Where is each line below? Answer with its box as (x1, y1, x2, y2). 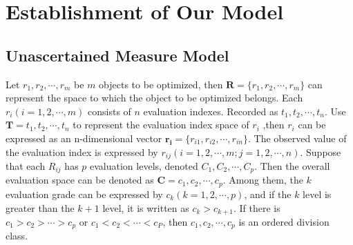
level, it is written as (102, 200, 189, 215)
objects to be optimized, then (99, 77, 223, 91)
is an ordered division (238, 214, 330, 228)
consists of (88, 104, 131, 118)
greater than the (6, 200, 75, 215)
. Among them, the (222, 173, 303, 187)
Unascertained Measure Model (6, 44, 229, 66)
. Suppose (300, 144, 341, 159)
